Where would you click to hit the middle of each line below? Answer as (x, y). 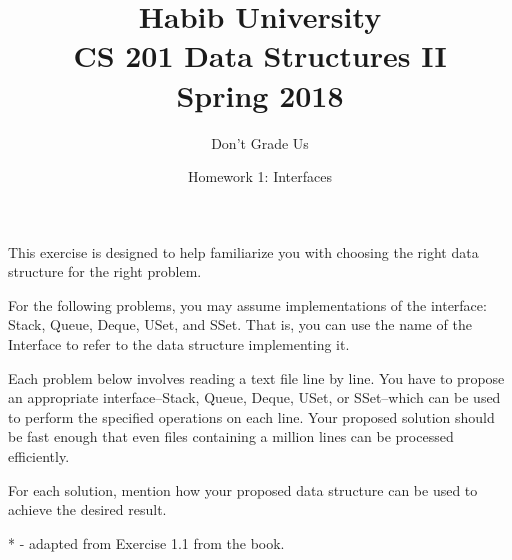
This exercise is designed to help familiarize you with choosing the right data (243, 251)
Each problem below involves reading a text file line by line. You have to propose (256, 377)
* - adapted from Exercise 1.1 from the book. (146, 542)
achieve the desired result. (87, 509)
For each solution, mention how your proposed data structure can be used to (243, 489)
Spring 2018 (260, 94)
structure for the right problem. (105, 271)
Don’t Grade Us (260, 142)
